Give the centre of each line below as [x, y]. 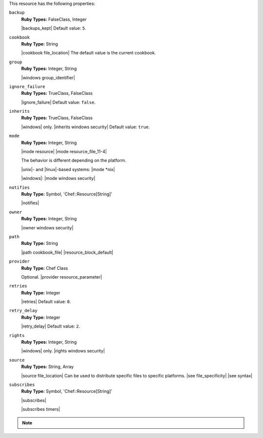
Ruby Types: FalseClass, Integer [54, 19]
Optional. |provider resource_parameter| [62, 277]
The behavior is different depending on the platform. [74, 160]
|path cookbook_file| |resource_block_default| [67, 252]
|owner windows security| [47, 228]
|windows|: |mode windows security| [58, 178]
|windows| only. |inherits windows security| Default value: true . [85, 127]
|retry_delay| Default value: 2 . [51, 326]
